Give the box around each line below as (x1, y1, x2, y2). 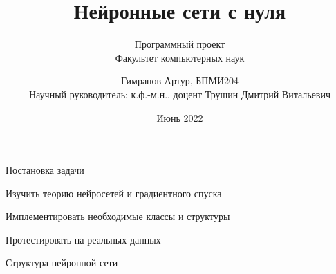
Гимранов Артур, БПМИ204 (120, 73, 239, 88)
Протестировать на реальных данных (6, 232, 161, 246)
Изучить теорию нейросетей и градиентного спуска (6, 185, 222, 200)
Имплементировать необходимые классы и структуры (6, 209, 230, 223)
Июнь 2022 (156, 110, 203, 125)
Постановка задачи (6, 163, 84, 177)
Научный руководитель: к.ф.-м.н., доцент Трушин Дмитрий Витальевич (29, 86, 330, 101)
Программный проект (134, 37, 225, 51)
